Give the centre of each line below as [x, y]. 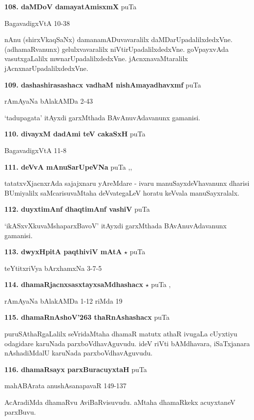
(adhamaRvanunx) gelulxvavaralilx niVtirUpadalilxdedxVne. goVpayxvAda [116, 49]
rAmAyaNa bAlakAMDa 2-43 [49, 101]
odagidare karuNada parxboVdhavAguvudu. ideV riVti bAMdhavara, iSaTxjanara [127, 343]
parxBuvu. [20, 411]
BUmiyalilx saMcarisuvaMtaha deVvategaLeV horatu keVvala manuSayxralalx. [122, 192]
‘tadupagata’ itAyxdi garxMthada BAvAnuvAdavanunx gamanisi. [102, 117]
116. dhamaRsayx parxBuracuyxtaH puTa [76, 369]
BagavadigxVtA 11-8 [35, 150]
